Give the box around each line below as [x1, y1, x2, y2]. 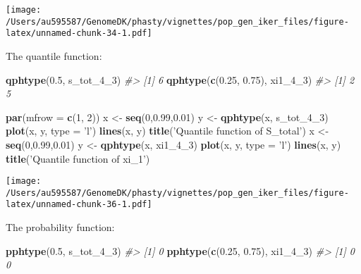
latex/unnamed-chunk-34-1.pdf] [6, 28, 152, 39]
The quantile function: [6, 48, 102, 63]
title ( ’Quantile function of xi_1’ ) [6, 151, 150, 166]
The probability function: [6, 220, 115, 235]
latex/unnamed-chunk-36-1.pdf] [6, 199, 152, 210]
